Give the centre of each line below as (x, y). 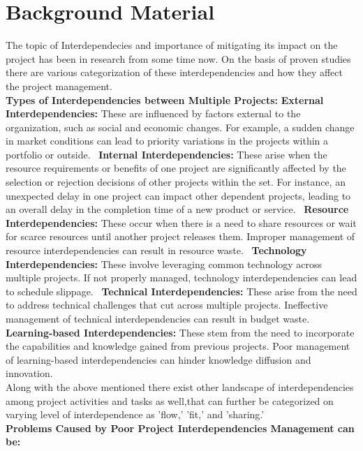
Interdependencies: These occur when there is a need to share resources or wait (181, 222)
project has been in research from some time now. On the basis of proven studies (178, 58)
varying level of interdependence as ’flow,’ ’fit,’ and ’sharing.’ (135, 414)
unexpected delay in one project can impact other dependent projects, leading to (178, 195)
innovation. (29, 373)
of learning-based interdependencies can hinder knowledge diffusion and (158, 359)
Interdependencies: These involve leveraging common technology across (164, 264)
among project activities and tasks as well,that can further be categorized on (170, 400)
